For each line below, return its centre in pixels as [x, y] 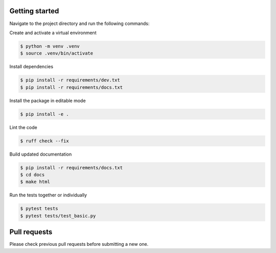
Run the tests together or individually [48, 195]
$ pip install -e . [44, 114]
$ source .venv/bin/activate [57, 53]
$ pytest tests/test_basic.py [58, 216]
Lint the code [24, 127]
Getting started [34, 11]
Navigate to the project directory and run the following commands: [79, 23]
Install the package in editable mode [48, 100]
